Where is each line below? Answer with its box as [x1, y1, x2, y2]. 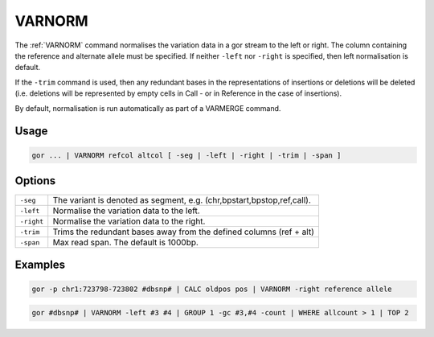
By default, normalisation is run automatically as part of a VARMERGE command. [14, 103, 281, 113]
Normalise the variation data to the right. [52, 216, 206, 227]
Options [14, 174, 56, 187]
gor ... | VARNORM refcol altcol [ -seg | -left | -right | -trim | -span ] [31, 150, 342, 160]
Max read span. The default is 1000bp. [52, 237, 199, 248]
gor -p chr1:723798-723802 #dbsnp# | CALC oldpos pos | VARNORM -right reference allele [31, 284, 393, 294]
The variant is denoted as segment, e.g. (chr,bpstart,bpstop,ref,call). [52, 195, 311, 205]
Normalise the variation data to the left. [52, 205, 200, 216]
